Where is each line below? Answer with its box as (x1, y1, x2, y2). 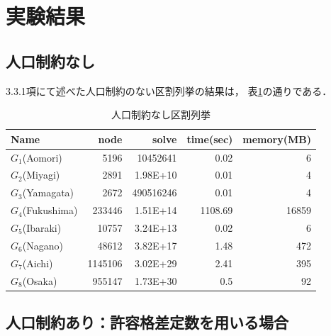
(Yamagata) (22, 185, 74, 200)
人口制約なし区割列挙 (111, 107, 211, 122)
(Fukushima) (22, 203, 78, 218)
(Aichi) (22, 255, 53, 270)
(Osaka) (22, 273, 57, 288)
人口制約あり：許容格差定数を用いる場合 (6, 311, 288, 332)
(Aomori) (22, 150, 62, 164)
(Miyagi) (22, 167, 60, 182)
